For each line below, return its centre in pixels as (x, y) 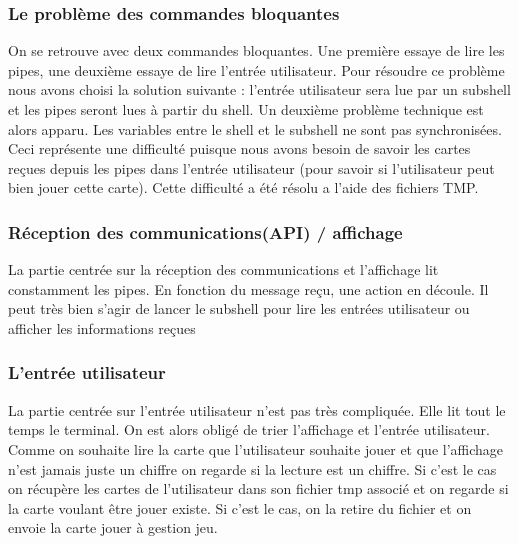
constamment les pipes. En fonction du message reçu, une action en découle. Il (248, 288)
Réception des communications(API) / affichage (205, 231)
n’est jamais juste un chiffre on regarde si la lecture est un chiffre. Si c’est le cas (252, 468)
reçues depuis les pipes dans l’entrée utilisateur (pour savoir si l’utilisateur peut (251, 167)
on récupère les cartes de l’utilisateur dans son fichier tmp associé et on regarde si (258, 488)
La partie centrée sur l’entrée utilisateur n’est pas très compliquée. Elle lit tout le (257, 409)
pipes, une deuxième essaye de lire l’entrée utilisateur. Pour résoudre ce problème (256, 69)
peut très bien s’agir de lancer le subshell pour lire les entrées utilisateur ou (239, 308)
